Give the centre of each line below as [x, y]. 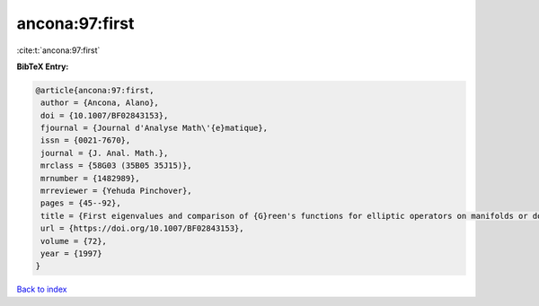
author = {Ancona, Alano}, [100, 103]
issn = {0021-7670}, [86, 140]
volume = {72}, [74, 241]
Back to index [42, 289]
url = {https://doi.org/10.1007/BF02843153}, [142, 228]
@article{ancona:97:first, [95, 90]
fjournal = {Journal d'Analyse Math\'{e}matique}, [155, 128]
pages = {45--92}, [81, 203]
